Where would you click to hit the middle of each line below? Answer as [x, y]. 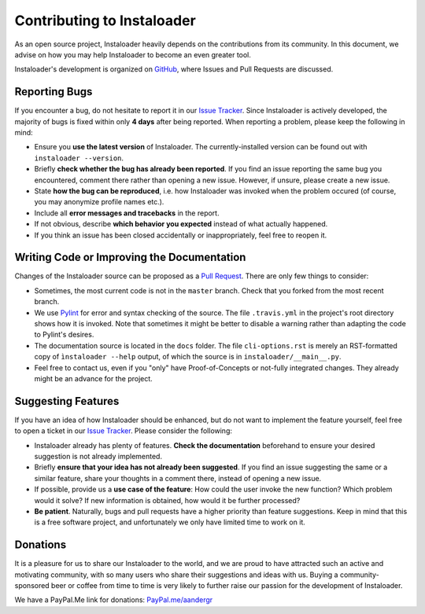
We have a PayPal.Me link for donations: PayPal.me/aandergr [114, 600]
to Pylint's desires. [64, 335]
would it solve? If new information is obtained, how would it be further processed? [167, 500]
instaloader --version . [79, 158]
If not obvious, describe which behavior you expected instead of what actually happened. [181, 224]
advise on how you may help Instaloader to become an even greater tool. [133, 54]
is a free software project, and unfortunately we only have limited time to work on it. [170, 522]
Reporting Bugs [54, 92]
